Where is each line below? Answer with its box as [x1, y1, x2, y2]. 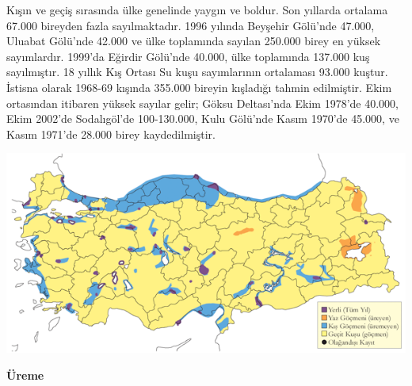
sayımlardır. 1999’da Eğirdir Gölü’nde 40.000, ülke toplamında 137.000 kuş [6, 48, 370, 64]
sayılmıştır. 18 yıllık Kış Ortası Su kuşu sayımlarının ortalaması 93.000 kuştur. [6, 63, 388, 80]
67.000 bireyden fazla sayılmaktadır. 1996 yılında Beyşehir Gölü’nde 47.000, [6, 17, 375, 33]
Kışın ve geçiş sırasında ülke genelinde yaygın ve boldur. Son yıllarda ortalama [6, 2, 388, 17]
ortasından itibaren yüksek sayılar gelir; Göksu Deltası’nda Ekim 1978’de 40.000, [6, 94, 399, 111]
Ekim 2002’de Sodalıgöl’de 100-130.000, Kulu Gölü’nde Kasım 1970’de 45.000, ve [6, 110, 399, 127]
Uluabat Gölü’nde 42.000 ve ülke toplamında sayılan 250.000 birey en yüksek [6, 32, 381, 49]
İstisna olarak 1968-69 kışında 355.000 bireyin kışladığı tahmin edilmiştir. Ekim [6, 78, 392, 95]
